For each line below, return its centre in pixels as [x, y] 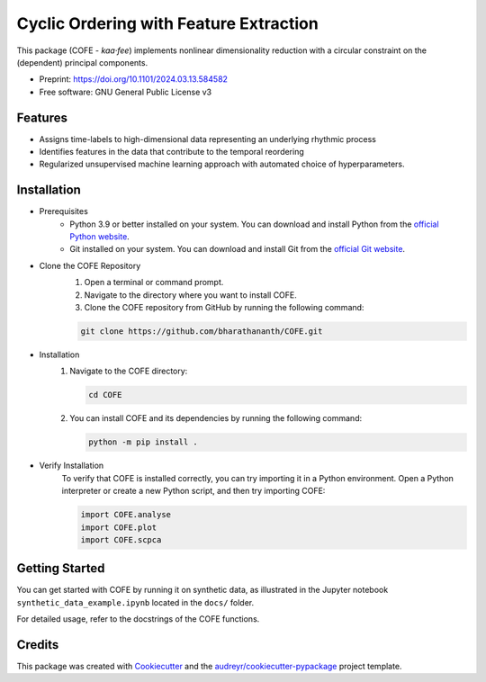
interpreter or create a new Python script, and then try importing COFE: [193, 491]
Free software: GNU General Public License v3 [126, 92]
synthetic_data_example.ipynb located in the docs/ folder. [135, 602]
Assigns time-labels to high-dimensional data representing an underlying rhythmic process [208, 139]
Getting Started [61, 568]
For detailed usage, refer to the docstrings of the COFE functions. [138, 619]
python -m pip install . [143, 442]
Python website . [99, 237]
